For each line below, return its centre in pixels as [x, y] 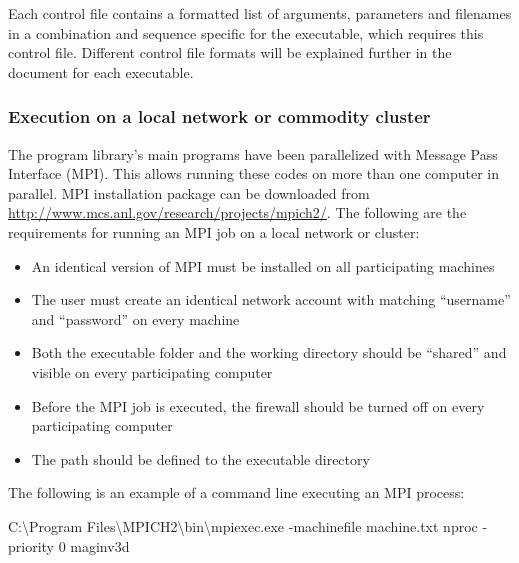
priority [31, 545]
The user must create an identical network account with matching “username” [271, 299]
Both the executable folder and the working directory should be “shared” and [269, 352]
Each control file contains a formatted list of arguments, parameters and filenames [260, 13]
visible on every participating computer [152, 371]
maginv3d [100, 545]
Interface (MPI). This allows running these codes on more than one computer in [254, 173]
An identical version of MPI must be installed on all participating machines [263, 265]
